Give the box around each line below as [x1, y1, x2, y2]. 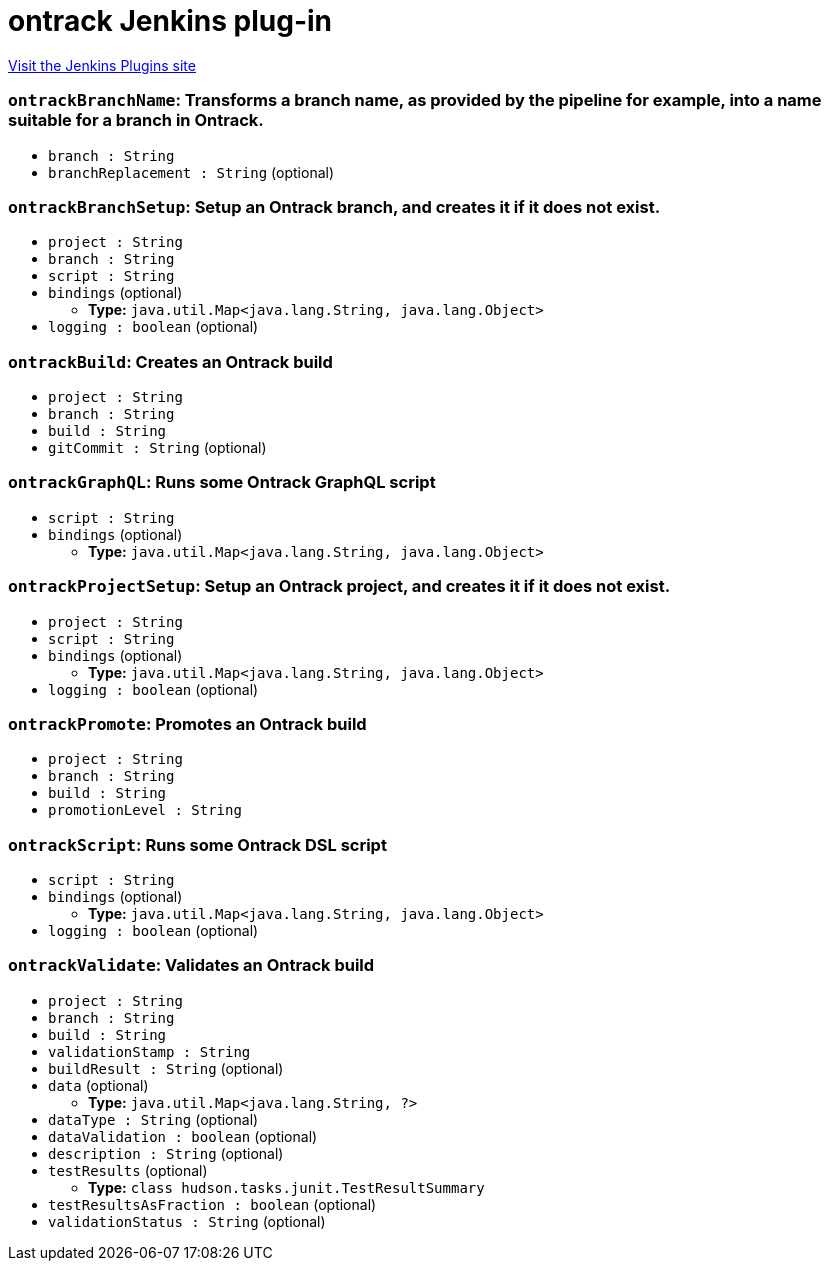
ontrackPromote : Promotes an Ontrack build [8, 713, 367, 734]
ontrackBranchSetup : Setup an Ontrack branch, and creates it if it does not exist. [8, 196, 661, 217]
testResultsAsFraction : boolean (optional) [48, 1195, 377, 1213]
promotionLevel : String [48, 802, 242, 819]
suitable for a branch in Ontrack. [8, 110, 264, 131]
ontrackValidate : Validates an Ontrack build [8, 955, 375, 976]
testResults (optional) [48, 1161, 208, 1179]
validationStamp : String [48, 1043, 251, 1060]
